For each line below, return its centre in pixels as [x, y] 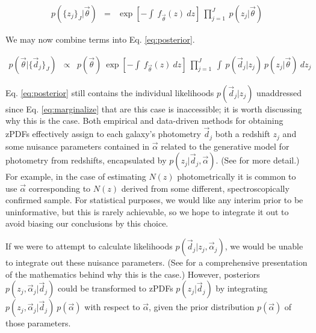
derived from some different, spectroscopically [205, 188]
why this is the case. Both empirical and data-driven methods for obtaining [144, 121]
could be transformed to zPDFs [115, 288]
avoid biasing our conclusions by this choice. [87, 223]
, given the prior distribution [202, 307]
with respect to [112, 307]
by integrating [242, 288]
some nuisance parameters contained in [78, 146]
